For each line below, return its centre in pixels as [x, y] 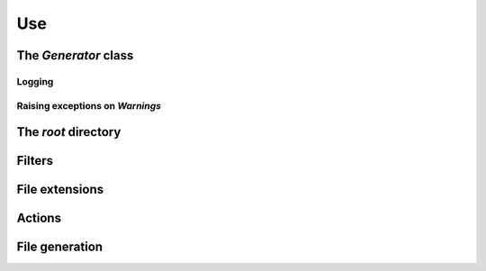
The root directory [69, 132]
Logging [35, 81]
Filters [35, 161]
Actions [39, 218]
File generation [60, 247]
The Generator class [75, 55]
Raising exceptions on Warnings [89, 105]
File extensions [60, 190]
